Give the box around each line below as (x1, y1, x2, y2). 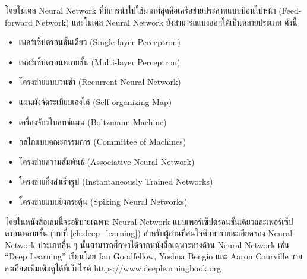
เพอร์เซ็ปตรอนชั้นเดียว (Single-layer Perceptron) (18, 36, 181, 48)
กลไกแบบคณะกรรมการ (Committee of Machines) (18, 135, 186, 148)
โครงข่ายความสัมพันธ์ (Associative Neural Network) (18, 155, 195, 167)
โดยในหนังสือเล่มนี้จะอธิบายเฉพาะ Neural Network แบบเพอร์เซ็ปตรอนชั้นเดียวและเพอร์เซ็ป (5, 215, 293, 227)
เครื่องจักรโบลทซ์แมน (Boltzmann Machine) (18, 115, 167, 128)
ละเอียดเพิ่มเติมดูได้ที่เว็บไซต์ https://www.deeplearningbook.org (5, 261, 221, 274)
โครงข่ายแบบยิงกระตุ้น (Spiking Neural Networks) (18, 195, 188, 207)
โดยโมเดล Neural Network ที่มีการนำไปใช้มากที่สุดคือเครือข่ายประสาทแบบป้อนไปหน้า (5, 4, 276, 16)
